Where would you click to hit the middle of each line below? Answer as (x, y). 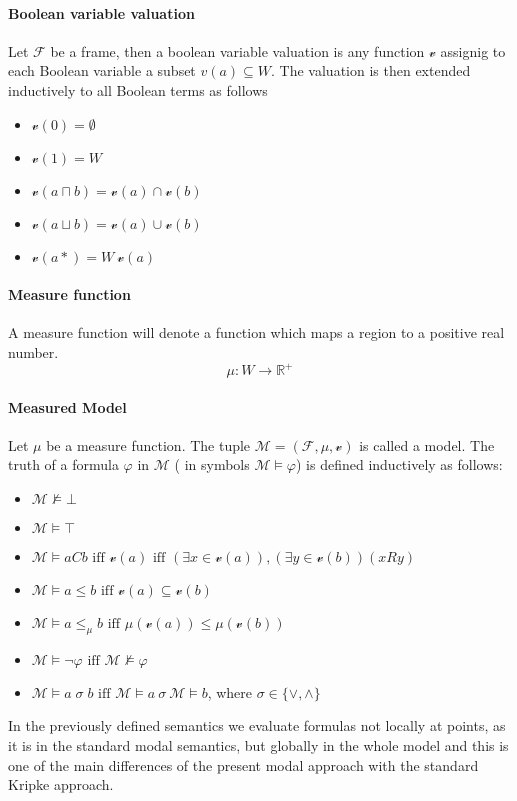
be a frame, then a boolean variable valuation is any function (237, 50)
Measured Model (67, 406)
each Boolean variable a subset (102, 70)
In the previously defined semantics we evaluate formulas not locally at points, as (257, 725)
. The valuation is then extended (371, 70)
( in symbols (212, 464)
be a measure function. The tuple (148, 444)
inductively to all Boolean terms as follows (138, 89)
